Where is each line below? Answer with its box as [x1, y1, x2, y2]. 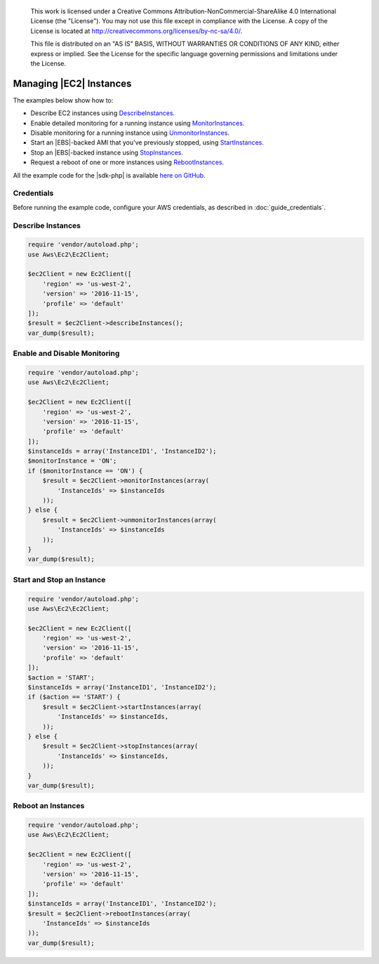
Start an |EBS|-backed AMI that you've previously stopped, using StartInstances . [30, 138, 265, 147]
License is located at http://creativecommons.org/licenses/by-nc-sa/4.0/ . [30, 27, 243, 35]
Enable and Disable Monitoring [13, 348, 120, 358]
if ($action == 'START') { [27, 693, 121, 701]
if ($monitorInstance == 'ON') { [27, 467, 143, 475]
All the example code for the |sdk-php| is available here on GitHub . [13, 171, 206, 179]
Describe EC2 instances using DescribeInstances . [30, 109, 175, 117]
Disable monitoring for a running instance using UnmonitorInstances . [30, 128, 230, 137]
